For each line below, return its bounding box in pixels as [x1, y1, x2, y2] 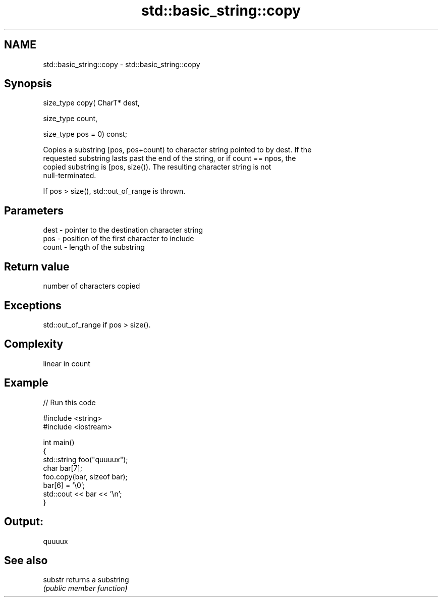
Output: [4, 515, 43, 528]
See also [4, 554, 48, 567]
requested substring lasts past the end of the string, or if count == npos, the [43, 154, 296, 163]
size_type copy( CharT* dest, [43, 98, 140, 107]
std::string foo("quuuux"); [43, 455, 128, 464]
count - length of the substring [43, 243, 145, 252]
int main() [43, 438, 75, 447]
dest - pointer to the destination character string [43, 226, 203, 235]
